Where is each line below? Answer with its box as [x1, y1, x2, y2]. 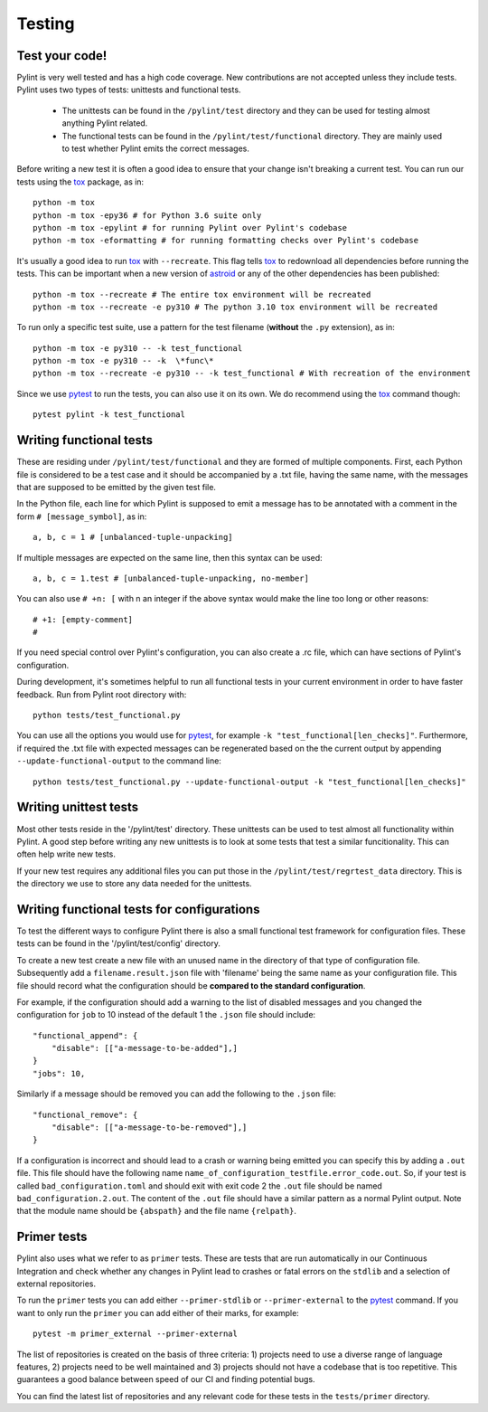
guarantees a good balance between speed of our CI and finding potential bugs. [16, 1374, 315, 1385]
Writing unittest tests [16, 800, 139, 815]
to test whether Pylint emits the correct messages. [61, 143, 250, 154]
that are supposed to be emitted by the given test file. [16, 481, 217, 492]
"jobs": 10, [33, 1068, 86, 1078]
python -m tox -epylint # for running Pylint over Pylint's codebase [33, 223, 348, 232]
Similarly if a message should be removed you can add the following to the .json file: [16, 1088, 336, 1099]
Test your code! [16, 48, 108, 63]
